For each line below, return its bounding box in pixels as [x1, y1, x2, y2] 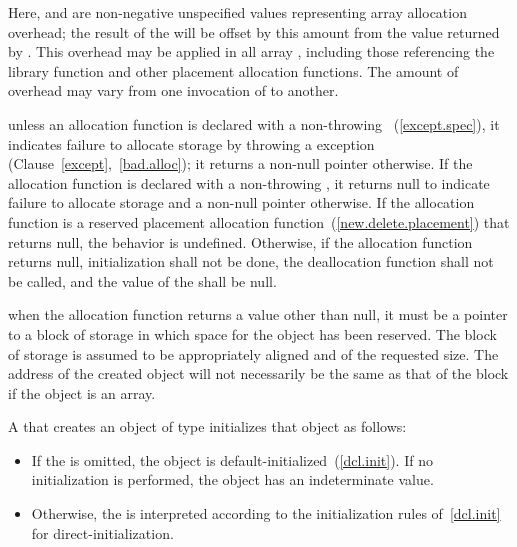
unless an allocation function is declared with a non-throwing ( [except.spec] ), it [8, 113, 500, 134]
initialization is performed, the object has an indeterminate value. [31, 469, 434, 490]
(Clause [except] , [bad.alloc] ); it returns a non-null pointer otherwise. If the [8, 153, 473, 174]
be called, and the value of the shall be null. [8, 270, 277, 291]
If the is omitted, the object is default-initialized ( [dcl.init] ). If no [31, 449, 433, 470]
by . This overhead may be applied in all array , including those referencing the [8, 41, 495, 62]
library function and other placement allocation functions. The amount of [8, 60, 459, 81]
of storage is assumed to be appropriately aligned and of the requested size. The [8, 343, 499, 364]
